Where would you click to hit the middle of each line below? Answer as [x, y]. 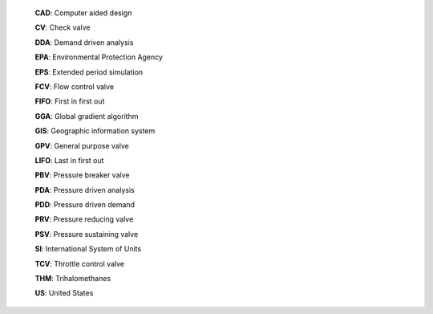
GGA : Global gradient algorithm [87, 116]
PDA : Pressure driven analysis [85, 190]
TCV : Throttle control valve [79, 263]
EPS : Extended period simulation [89, 71]
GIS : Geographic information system [95, 131]
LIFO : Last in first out [69, 160]
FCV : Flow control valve [75, 86]
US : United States [64, 293]
